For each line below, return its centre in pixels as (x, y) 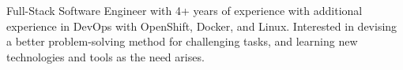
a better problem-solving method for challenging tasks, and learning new (182, 41)
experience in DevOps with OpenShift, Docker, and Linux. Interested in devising (202, 26)
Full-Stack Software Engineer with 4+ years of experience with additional (185, 10)
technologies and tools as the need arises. (105, 56)
